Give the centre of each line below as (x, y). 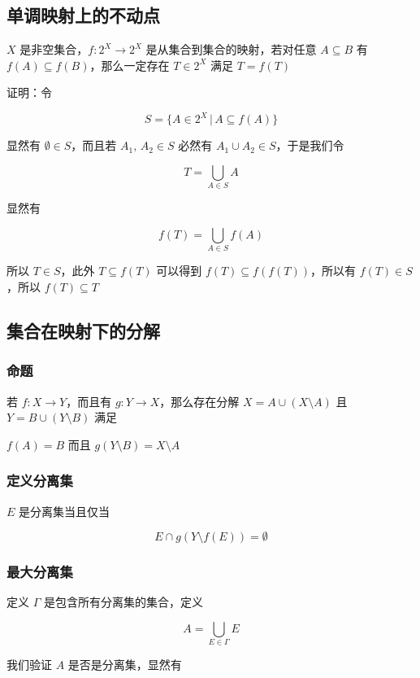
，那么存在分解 (199, 401)
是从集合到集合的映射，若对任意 (231, 49)
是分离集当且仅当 (65, 511)
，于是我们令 (310, 145)
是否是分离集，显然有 (125, 665)
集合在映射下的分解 (83, 330)
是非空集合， (54, 49)
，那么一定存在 (130, 65)
